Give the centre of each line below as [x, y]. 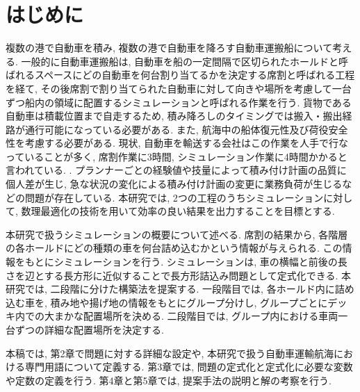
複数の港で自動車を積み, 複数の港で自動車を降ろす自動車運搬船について [169, 48]
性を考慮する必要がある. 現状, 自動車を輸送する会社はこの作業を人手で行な [177, 143]
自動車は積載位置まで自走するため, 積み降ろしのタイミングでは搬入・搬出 [174, 116]
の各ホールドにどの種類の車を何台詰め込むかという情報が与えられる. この [174, 248]
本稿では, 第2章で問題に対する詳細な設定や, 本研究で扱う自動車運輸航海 [170, 353]
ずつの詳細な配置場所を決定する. [89, 329]
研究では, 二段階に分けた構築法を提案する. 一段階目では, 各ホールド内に [170, 289]
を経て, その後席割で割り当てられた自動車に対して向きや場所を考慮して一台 [179, 88]
